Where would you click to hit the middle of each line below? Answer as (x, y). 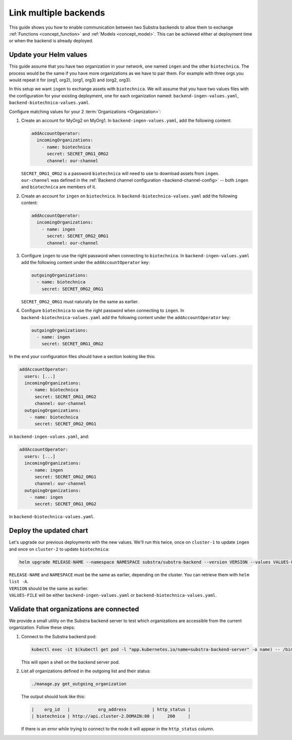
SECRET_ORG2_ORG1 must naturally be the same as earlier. (80, 302)
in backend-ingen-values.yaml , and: (49, 436)
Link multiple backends (57, 13)
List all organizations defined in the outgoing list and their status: (86, 671)
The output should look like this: (53, 696)
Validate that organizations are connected (74, 609)
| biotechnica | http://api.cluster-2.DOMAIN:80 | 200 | (111, 716)
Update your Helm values (48, 55)
